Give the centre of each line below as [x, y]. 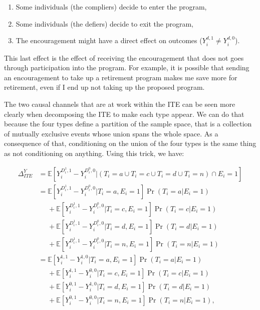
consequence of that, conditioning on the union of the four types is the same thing [130, 143]
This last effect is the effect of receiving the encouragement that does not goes [124, 57]
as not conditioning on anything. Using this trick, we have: [94, 153]
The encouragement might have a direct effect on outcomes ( [109, 40]
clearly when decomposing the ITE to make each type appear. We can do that [124, 114]
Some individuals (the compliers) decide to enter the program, [111, 7]
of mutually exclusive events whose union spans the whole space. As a [111, 133]
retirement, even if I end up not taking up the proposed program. [104, 87]
